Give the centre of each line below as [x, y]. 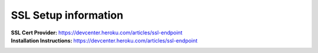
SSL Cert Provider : [34, 33]
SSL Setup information [67, 15]
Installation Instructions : [42, 40]
